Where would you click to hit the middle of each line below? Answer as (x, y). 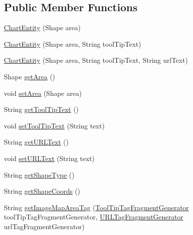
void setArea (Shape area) (43, 93)
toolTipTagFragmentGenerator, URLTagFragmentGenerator (94, 217)
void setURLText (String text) (49, 158)
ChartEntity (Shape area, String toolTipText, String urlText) (96, 60)
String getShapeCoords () (42, 191)
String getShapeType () (39, 174)
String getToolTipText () (41, 109)
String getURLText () (36, 142)
